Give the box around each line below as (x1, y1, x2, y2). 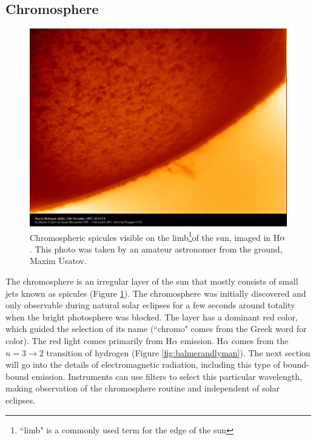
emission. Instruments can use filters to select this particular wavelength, (32, 370, 302, 382)
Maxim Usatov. (30, 254, 87, 267)
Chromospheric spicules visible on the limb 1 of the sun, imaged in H (30, 229, 280, 243)
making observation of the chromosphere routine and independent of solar (5, 382, 280, 394)
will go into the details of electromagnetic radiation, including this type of (5, 358, 280, 371)
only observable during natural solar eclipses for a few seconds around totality (5, 299, 295, 311)
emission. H (180, 334, 223, 347)
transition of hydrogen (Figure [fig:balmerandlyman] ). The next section (46, 346, 311, 359)
